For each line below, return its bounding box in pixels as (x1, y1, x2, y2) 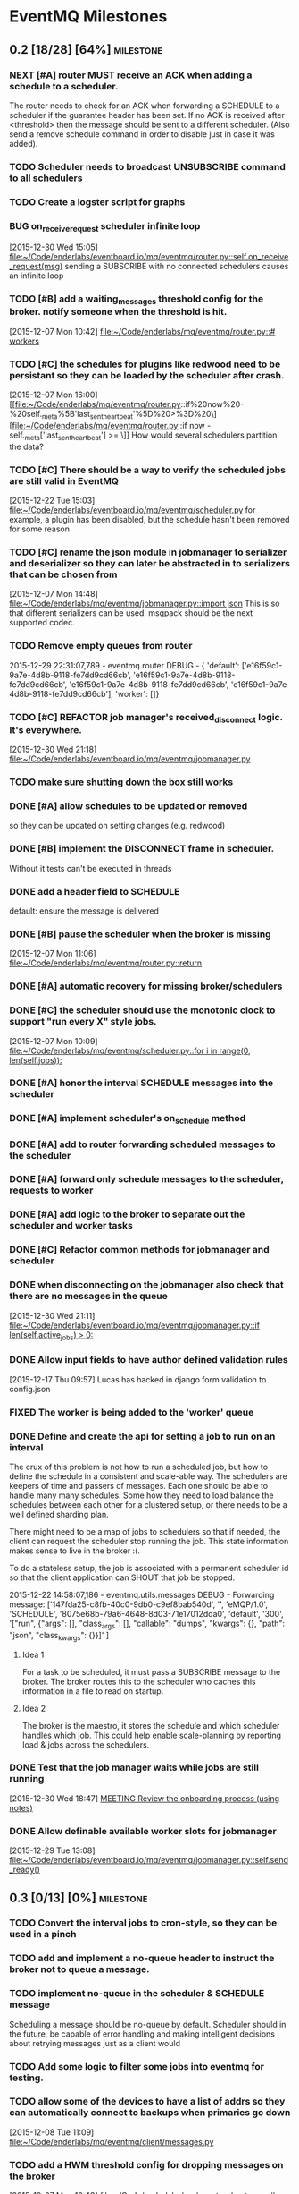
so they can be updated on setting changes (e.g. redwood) (9, 821, 226, 831)
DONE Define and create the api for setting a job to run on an (9, 1430, 276, 1442)
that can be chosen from (9, 568, 118, 581)
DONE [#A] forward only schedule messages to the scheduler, (9, 1173, 284, 1186)
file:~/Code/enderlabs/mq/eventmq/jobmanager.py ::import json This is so (9, 598, 280, 609)
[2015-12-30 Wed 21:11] (9, 1310, 96, 1321)
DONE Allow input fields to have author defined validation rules (9, 1354, 288, 1366)
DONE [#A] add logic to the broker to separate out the (9, 1208, 245, 1220)
